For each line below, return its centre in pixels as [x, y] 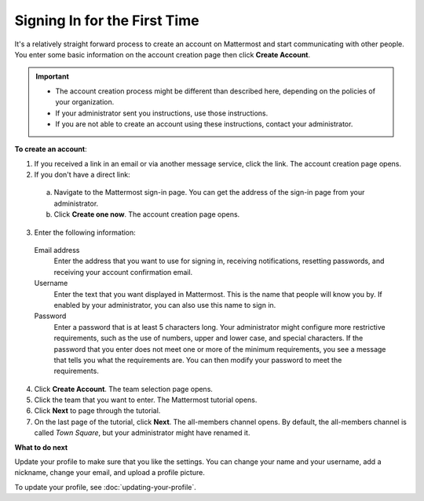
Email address [57, 251]
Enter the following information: [85, 232]
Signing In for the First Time [107, 20]
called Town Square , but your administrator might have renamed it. [142, 433]
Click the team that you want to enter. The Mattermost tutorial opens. [146, 400]
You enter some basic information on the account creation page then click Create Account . [163, 54]
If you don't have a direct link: [82, 175]
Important [53, 77]
